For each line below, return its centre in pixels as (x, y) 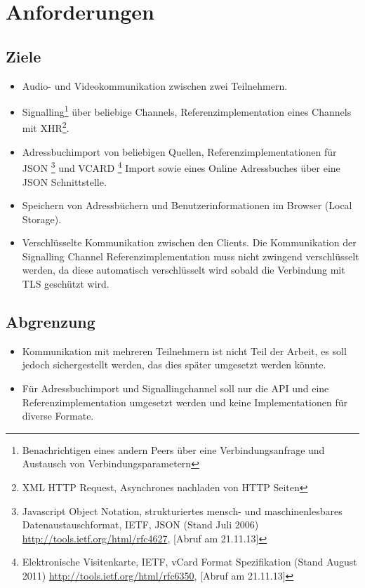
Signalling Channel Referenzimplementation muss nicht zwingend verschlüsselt (191, 256)
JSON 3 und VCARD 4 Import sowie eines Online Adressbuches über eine (181, 167)
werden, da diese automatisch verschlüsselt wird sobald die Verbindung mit (184, 270)
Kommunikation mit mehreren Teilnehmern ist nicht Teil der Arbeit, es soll (184, 350)
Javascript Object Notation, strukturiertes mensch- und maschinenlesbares (182, 510)
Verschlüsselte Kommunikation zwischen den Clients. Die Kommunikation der (189, 242)
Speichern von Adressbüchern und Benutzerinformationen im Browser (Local (187, 205)
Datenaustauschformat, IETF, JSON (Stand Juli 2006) (140, 524)
